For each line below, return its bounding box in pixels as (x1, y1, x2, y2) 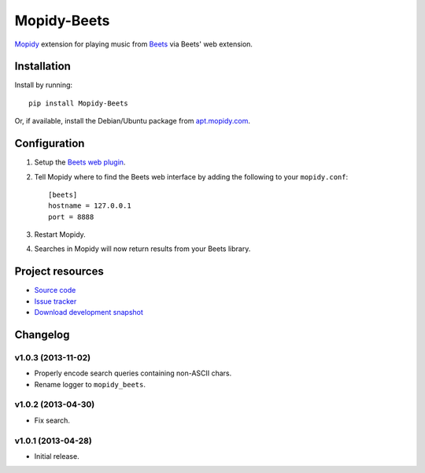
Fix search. (34, 416, 71, 425)
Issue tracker (34, 296, 77, 306)
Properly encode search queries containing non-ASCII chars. (34, 368, 232, 378)
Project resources (14, 264, 104, 279)
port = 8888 (48, 212, 94, 221)
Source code (34, 286, 76, 295)
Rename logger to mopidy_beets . (34, 379, 146, 389)
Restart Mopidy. (34, 230, 86, 239)
